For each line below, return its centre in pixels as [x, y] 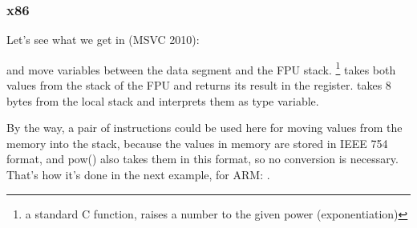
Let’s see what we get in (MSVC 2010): [103, 40]
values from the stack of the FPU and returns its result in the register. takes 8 [199, 85]
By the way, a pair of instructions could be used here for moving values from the [204, 128]
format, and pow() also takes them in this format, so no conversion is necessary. [202, 159]
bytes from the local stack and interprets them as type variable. [163, 100]
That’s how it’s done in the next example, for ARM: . [138, 175]
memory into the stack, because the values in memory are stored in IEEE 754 [197, 143]
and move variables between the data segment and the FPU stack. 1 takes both [201, 68]
